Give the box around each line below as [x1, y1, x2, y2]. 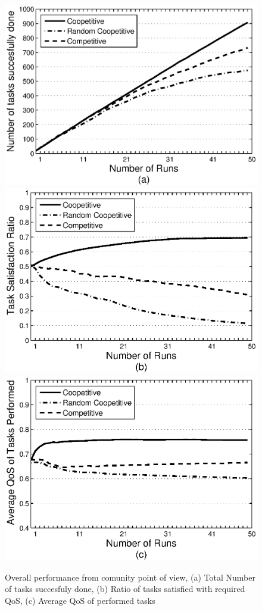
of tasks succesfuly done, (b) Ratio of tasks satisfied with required [5, 582, 245, 595]
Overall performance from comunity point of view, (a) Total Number [5, 571, 255, 583]
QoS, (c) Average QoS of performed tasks [5, 594, 155, 606]
